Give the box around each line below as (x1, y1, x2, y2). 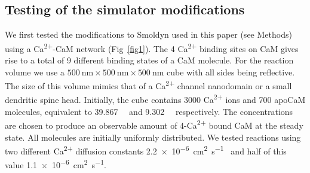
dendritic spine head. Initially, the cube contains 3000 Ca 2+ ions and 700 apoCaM (5, 92, 306, 106)
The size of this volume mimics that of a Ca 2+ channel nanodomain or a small (5, 78, 292, 92)
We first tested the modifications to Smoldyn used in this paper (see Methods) (5, 28, 292, 41)
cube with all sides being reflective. (167, 65, 295, 78)
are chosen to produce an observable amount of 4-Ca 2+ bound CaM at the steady (5, 117, 303, 131)
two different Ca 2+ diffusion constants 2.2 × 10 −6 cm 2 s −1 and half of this (5, 143, 287, 157)
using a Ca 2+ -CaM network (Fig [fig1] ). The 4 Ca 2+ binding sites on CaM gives (5, 40, 299, 54)
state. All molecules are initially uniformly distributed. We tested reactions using (5, 130, 301, 143)
